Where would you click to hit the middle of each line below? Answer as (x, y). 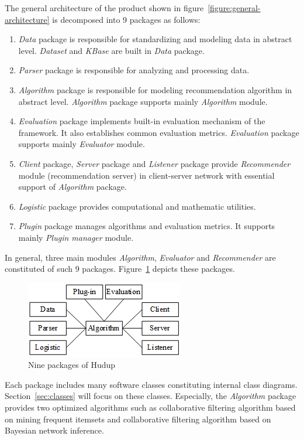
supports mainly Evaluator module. (82, 144)
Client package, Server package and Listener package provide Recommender (154, 163)
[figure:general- (234, 8)
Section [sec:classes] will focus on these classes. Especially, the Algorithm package (151, 396)
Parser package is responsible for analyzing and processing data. (134, 70)
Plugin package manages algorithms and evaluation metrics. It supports (147, 226)
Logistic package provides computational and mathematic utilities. (137, 206)
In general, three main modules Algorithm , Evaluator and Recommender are (140, 257)
